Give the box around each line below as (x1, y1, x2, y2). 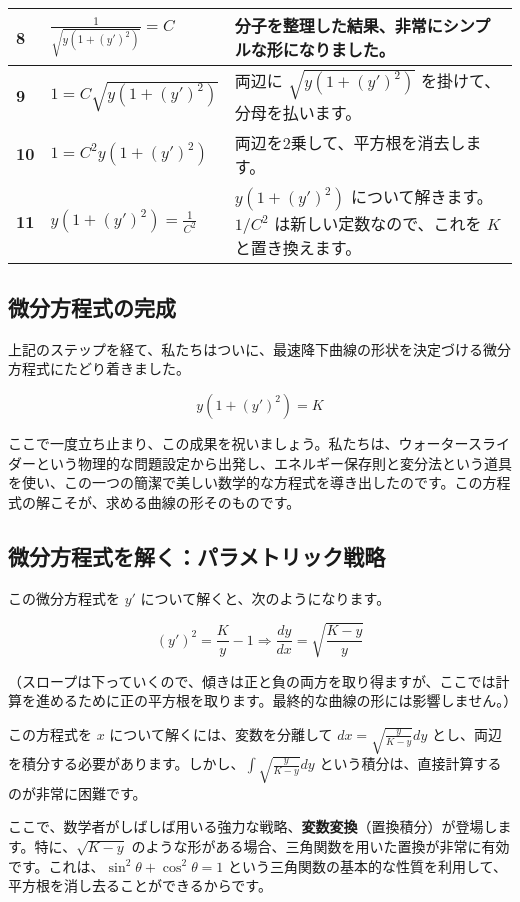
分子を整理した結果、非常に (234, 14, 443, 37)
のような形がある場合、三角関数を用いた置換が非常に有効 (131, 835, 510, 856)
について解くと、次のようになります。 (140, 587, 391, 608)
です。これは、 (8, 855, 105, 876)
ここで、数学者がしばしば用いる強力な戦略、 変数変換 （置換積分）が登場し (8, 816, 498, 837)
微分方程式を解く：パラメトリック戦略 (8, 540, 386, 571)
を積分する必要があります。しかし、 (8, 753, 245, 774)
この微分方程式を (8, 587, 120, 608)
